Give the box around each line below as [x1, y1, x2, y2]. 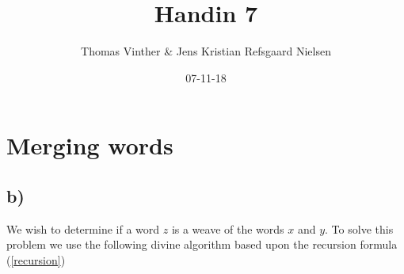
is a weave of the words [171, 220, 284, 237]
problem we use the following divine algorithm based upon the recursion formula [6, 236, 398, 253]
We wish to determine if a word [6, 220, 160, 237]
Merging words [6, 129, 173, 162]
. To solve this [325, 220, 394, 237]
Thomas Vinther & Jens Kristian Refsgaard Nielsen [81, 43, 331, 59]
